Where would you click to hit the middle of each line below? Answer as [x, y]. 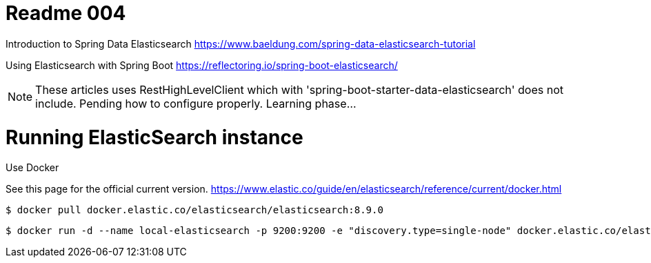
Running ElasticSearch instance [154, 137]
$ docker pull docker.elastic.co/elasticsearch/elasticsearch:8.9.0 [194, 210]
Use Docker [32, 168]
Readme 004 [66, 13]
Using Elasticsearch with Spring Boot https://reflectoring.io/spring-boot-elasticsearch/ [202, 65]
